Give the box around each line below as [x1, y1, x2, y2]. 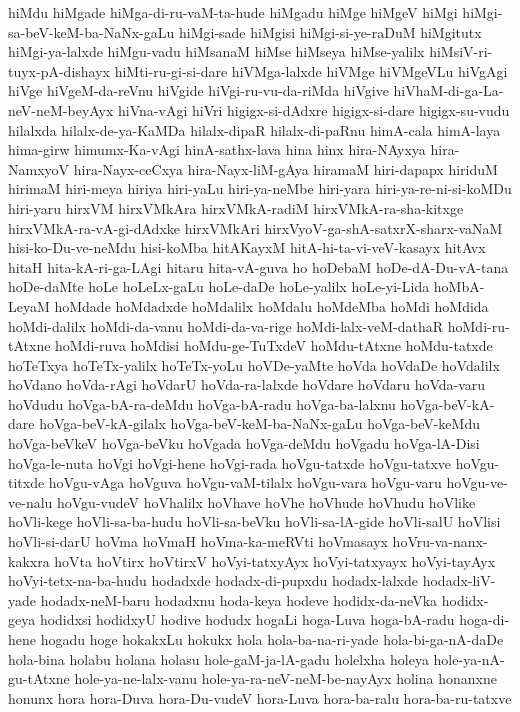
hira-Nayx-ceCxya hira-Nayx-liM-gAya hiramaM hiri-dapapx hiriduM [73, 158, 498, 179]
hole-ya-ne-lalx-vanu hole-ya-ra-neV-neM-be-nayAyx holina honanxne [74, 668, 497, 689]
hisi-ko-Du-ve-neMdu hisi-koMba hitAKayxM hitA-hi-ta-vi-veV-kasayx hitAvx [8, 237, 486, 258]
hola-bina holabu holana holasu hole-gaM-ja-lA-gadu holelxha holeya [8, 648, 429, 669]
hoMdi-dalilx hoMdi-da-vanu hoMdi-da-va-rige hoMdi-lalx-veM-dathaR [8, 315, 444, 336]
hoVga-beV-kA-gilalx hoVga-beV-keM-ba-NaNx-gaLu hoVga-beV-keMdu [39, 413, 480, 434]
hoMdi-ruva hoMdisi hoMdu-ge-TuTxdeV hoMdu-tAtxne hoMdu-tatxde [55, 335, 493, 356]
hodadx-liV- [422, 570, 496, 591]
